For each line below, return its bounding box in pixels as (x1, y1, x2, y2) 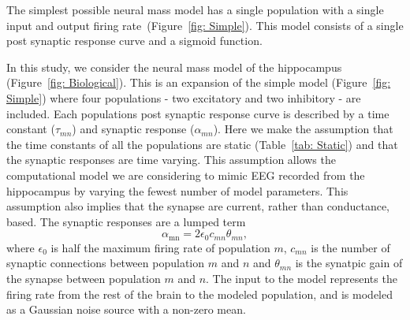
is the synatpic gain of (295, 255, 403, 271)
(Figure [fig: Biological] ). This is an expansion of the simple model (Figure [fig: (6, 74, 391, 91)
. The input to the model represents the (206, 270, 397, 286)
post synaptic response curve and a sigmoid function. (6, 32, 263, 49)
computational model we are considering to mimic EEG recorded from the (6, 166, 365, 183)
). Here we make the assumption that (213, 121, 393, 137)
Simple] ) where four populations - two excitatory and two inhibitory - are (6, 89, 361, 106)
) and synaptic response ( (72, 121, 195, 137)
